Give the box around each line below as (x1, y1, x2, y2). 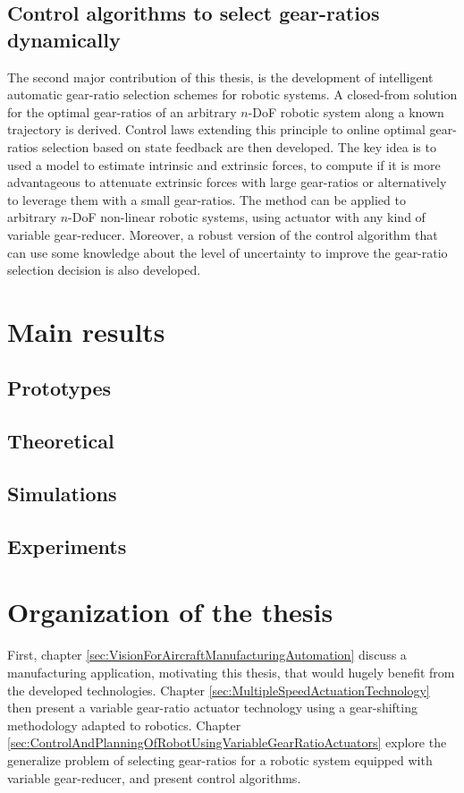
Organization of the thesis (7, 593, 333, 630)
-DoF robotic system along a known (248, 102, 444, 121)
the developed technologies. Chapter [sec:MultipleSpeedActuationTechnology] (7, 680, 430, 699)
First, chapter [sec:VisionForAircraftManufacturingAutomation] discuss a (7, 645, 407, 664)
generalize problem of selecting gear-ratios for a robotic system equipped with (7, 750, 433, 769)
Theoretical (7, 427, 114, 455)
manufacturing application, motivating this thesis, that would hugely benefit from (7, 662, 455, 681)
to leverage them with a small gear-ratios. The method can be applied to (7, 190, 406, 209)
